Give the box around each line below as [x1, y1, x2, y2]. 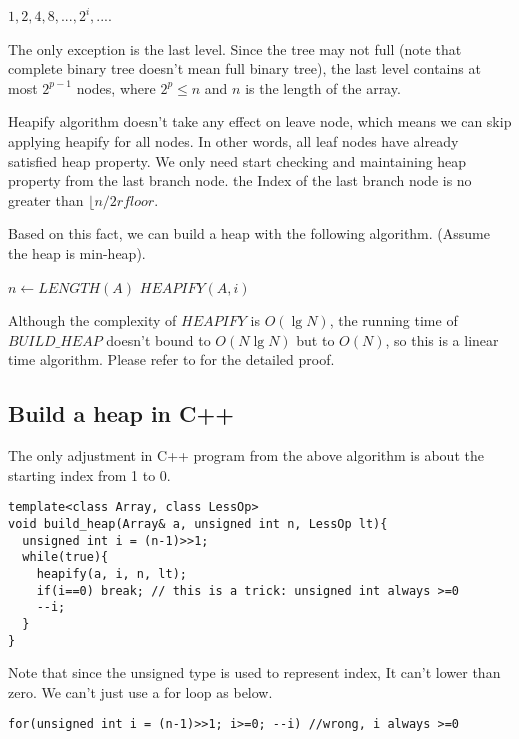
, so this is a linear [385, 329, 499, 350]
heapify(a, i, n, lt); [36, 566, 187, 581]
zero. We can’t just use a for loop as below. [8, 681, 273, 702]
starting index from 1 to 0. [8, 464, 171, 485]
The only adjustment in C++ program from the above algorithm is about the [8, 445, 484, 466]
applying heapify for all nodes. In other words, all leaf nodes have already [8, 130, 459, 151]
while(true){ [22, 550, 109, 565]
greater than [8, 189, 84, 210]
